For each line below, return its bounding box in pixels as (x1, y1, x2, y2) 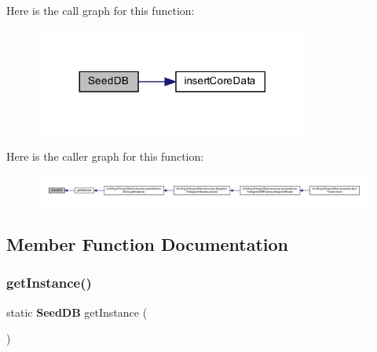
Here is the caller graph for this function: (6, 147, 204, 164)
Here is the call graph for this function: (6, 2, 195, 18)
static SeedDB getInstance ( (6, 303, 148, 320)
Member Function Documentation (6, 232, 289, 256)
